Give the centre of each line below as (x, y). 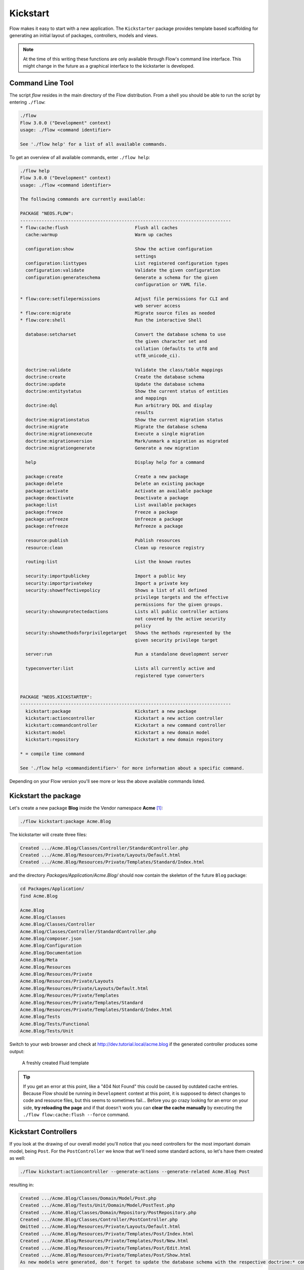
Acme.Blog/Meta (39, 960)
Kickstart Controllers (43, 1132)
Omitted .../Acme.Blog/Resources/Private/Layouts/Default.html (100, 1227)
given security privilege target (176, 640)
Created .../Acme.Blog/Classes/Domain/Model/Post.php (88, 1198)
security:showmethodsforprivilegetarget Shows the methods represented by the (128, 633)
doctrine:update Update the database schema (115, 384)
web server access (158, 306)
